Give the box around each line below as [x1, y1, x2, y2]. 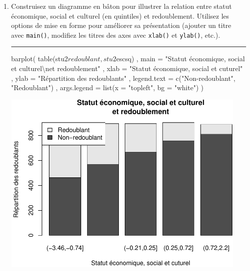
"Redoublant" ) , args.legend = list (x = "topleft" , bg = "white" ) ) [11, 82, 204, 93]
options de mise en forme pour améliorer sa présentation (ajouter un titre [11, 20, 231, 30]
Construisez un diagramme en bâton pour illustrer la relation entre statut [11, 1, 232, 11]
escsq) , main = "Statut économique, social [116, 53, 245, 64]
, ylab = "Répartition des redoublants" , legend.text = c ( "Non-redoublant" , [11, 73, 236, 83]
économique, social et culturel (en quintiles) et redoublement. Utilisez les [11, 10, 229, 21]
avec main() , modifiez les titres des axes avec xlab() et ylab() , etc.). [11, 29, 220, 40]
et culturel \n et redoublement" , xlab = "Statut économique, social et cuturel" [11, 63, 243, 74]
